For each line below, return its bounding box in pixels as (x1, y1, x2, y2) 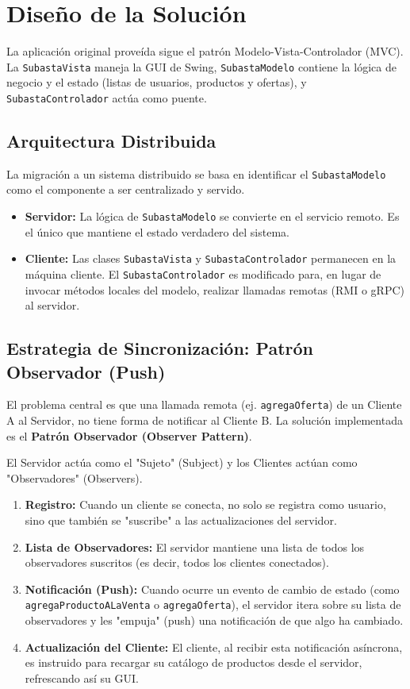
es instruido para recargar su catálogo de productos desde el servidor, (25, 654, 362, 671)
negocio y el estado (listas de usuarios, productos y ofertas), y (6, 74, 307, 90)
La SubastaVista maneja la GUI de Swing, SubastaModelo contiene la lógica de (6, 58, 397, 75)
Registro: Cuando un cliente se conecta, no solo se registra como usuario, (25, 496, 386, 513)
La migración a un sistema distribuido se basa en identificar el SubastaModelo (6, 165, 386, 182)
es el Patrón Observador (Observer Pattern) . (6, 427, 252, 444)
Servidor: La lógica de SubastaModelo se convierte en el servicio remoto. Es (25, 208, 400, 225)
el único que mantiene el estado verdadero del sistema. (25, 223, 289, 240)
